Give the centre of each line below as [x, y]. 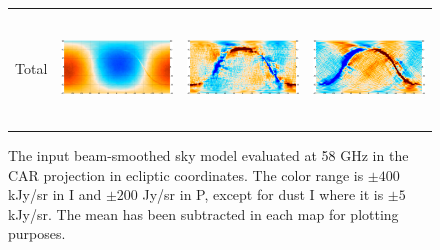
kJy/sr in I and [55, 194]
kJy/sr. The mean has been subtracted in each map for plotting [203, 213]
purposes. [37, 233]
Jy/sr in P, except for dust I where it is [263, 194]
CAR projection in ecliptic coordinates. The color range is [186, 174]
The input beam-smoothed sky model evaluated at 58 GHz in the [208, 155]
